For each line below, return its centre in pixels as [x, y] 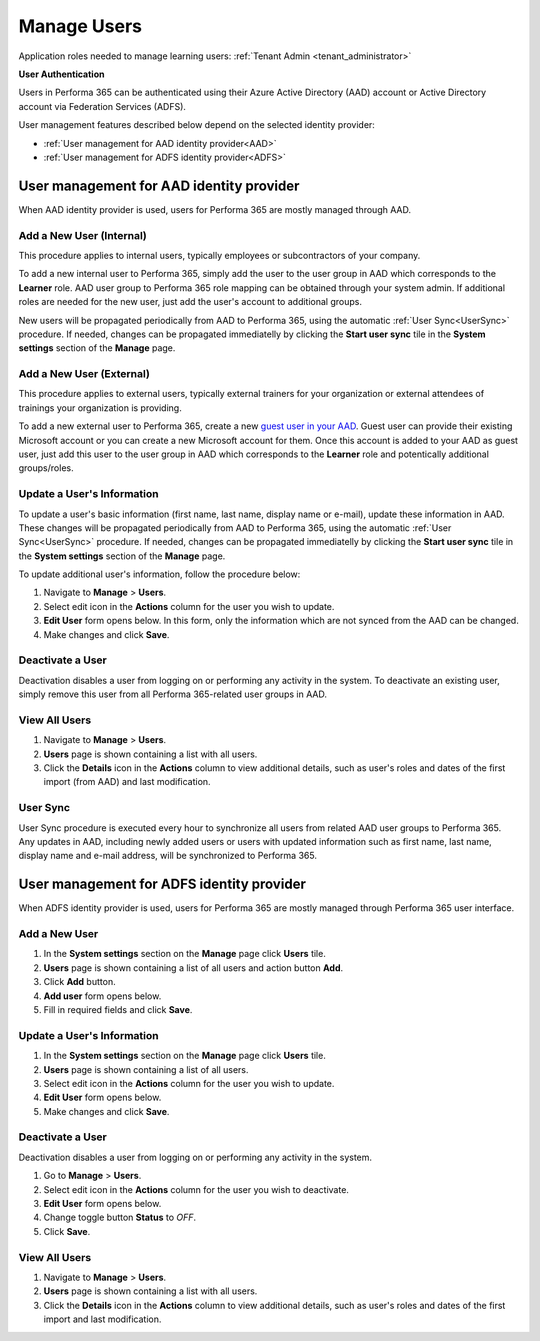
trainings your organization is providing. [100, 407]
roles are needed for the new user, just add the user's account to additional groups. [190, 302]
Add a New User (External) [84, 374]
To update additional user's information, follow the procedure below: [159, 574]
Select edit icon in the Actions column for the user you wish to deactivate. [196, 1189]
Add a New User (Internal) [82, 235]
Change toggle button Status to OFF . [120, 1217]
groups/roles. [46, 468]
